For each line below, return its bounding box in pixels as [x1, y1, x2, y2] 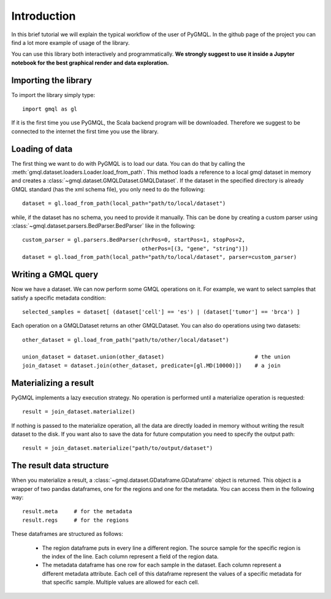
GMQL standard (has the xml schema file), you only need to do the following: [11, 185, 205, 193]
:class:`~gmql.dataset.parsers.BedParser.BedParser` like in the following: [11, 222, 196, 230]
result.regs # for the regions [22, 516, 129, 524]
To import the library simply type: [11, 91, 96, 98]
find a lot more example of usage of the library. [11, 39, 130, 46]
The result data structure [11, 460, 109, 471]
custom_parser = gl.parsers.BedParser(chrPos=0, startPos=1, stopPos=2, [22, 236, 245, 244]
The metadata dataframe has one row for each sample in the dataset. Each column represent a [42, 562, 281, 569]
